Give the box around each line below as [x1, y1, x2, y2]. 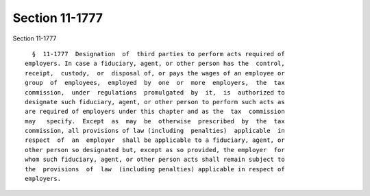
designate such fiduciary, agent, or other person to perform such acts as [25, 98, 285, 106]
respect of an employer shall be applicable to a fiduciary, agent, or [25, 136, 285, 144]
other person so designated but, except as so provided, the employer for [25, 146, 285, 154]
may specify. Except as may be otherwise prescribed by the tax [25, 117, 285, 125]
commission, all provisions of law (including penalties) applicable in [25, 127, 285, 135]
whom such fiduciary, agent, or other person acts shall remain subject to [25, 156, 285, 164]
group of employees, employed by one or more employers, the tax [25, 79, 285, 87]
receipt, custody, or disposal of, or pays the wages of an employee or [25, 69, 285, 77]
